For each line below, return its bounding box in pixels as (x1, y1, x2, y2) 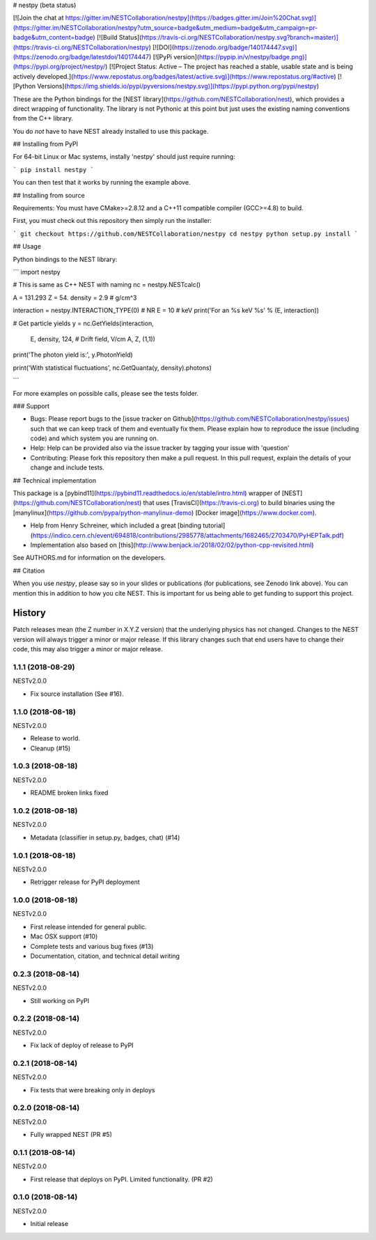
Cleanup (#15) (30, 744, 71, 752)
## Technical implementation (13, 476, 97, 484)
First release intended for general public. (30, 922, 148, 931)
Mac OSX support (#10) (30, 932, 98, 940)
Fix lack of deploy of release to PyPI (30, 1041, 134, 1050)
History (13, 607, 47, 619)
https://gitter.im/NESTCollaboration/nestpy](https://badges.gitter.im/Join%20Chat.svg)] (65, 14, 317, 22)
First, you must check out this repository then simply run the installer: (13, 217, 212, 225)
